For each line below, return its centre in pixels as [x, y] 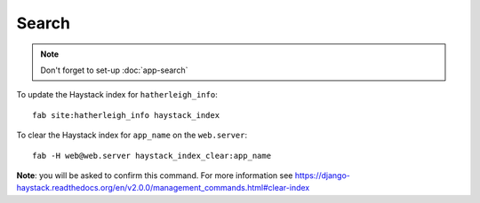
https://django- [322, 175]
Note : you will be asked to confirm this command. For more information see [155, 175]
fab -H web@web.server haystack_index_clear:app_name [152, 156]
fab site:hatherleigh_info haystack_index [126, 115]
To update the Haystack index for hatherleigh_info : [117, 95]
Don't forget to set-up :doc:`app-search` [114, 70]
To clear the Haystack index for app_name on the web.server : [132, 135]
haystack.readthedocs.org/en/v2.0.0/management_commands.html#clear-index [163, 188]
